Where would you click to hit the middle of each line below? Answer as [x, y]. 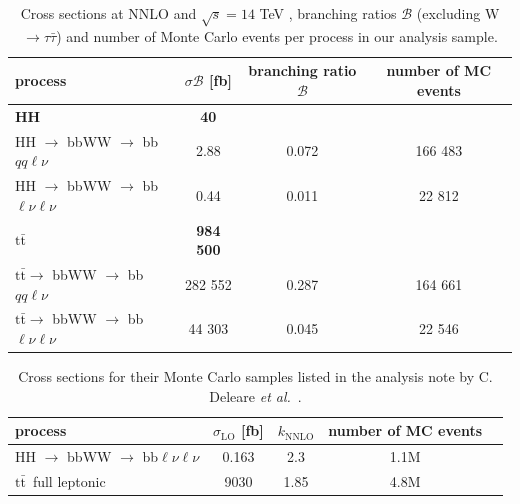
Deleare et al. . [255, 395]
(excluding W [458, 13]
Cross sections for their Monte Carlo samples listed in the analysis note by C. [255, 376]
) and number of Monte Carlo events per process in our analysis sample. [277, 35]
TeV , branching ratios [328, 13]
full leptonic [69, 480]
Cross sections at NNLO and [108, 13]
